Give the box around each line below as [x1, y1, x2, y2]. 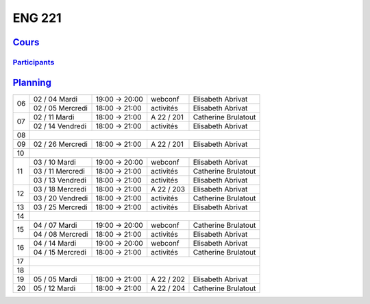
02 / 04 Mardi [33, 94, 78, 104]
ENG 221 [12, 10, 62, 25]
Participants [12, 57, 55, 67]
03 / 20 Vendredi [33, 193, 88, 202]
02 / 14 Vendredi [33, 121, 87, 130]
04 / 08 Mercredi [33, 229, 88, 239]
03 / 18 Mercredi [33, 184, 87, 194]
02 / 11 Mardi [33, 112, 75, 121]
